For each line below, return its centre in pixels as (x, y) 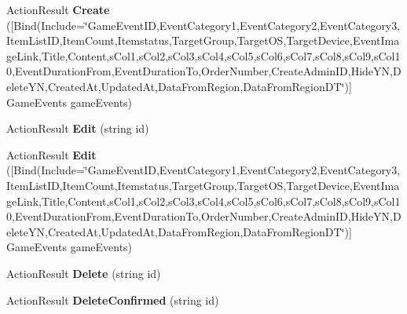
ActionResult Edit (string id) (78, 128)
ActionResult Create (58, 9)
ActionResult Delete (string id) (84, 273)
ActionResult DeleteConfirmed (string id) (113, 299)
